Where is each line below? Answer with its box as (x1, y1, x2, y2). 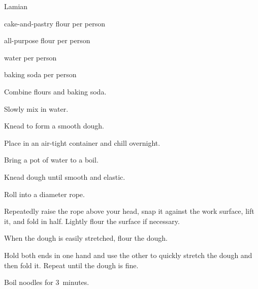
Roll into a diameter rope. (4, 188, 85, 199)
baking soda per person (4, 69, 77, 80)
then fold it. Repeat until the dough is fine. (4, 260, 139, 270)
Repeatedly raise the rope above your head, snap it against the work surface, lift (4, 206, 254, 216)
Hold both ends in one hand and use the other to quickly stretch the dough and (4, 249, 252, 260)
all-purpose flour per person (4, 35, 90, 46)
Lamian (4, 1, 28, 11)
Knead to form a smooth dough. (4, 120, 104, 131)
